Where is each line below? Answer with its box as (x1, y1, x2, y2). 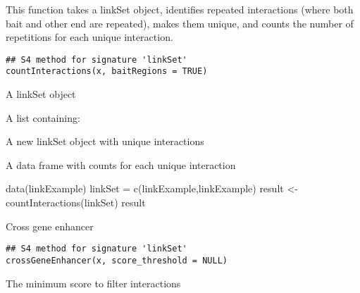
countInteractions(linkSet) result (6, 195, 146, 210)
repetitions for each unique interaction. (6, 30, 173, 44)
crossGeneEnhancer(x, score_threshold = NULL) (6, 255, 228, 266)
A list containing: (6, 110, 80, 125)
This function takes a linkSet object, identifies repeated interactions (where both (6, 2, 354, 16)
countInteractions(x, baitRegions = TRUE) (6, 66, 208, 77)
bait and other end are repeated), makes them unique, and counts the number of (6, 15, 354, 30)
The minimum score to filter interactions (6, 275, 181, 290)
